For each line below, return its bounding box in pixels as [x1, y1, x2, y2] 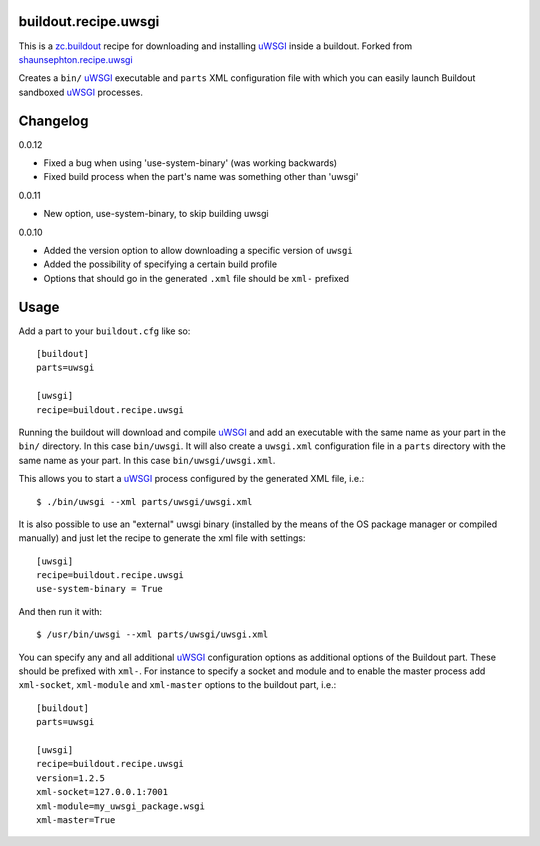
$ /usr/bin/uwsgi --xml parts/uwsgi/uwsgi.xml [36, 629, 269, 640]
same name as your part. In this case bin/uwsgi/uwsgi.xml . [18, 454, 276, 466]
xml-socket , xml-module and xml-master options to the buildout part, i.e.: [18, 679, 337, 691]
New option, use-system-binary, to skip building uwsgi [43, 208, 269, 220]
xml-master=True [36, 814, 116, 825]
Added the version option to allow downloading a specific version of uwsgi [43, 244, 354, 256]
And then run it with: [18, 605, 103, 617]
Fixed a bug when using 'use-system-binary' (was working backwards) [43, 156, 338, 169]
